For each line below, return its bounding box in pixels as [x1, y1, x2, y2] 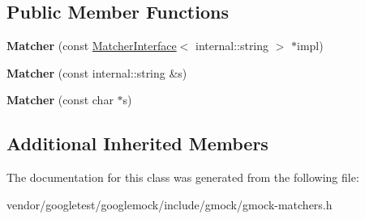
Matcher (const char [6, 91, 114, 108]
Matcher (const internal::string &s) [6, 64, 187, 81]
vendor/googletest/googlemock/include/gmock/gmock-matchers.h [6, 196, 333, 213]
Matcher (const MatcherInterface [6, 37, 177, 54]
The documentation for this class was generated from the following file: [6, 169, 359, 186]
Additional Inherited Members [6, 131, 268, 156]
